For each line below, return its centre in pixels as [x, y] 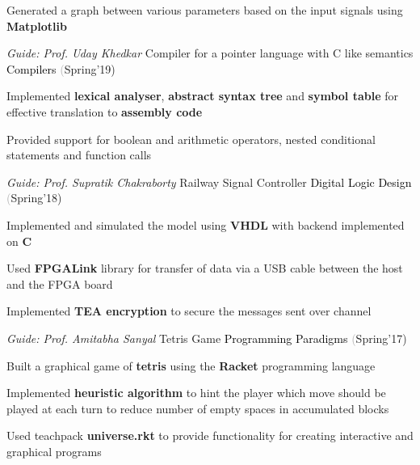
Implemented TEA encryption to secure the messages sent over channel [189, 311]
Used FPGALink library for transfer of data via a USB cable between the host [205, 268]
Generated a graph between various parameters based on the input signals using [205, 10]
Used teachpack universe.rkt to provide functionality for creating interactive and [210, 435]
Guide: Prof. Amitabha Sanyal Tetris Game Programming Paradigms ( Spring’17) [207, 338]
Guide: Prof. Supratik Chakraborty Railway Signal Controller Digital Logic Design [209, 182]
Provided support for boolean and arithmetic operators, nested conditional [191, 139]
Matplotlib [37, 25]
